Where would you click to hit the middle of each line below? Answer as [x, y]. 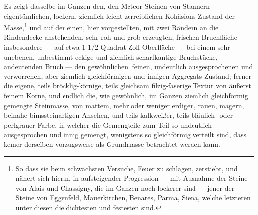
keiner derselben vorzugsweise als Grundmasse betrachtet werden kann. [112, 144]
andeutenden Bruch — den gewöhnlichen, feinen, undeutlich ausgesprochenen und [129, 66]
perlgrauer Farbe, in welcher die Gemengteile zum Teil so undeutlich [108, 124]
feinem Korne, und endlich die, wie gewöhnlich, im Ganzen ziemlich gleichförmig [126, 95]
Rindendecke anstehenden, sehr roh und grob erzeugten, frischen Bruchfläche [121, 37]
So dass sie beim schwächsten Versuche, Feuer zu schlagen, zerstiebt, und [127, 168]
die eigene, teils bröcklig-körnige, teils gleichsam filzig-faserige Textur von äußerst [128, 86]
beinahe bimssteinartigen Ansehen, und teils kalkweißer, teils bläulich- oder [119, 115]
